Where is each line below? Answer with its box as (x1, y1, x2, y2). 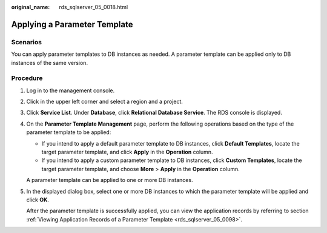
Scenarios (11, 38, 42, 46)
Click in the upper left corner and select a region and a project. (26, 98, 183, 106)
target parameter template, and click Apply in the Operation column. (41, 149, 213, 156)
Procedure (11, 74, 43, 83)
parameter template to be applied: (26, 129, 111, 136)
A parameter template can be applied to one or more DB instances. (26, 177, 193, 184)
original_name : (11, 4, 50, 10)
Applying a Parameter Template (11, 19, 133, 30)
